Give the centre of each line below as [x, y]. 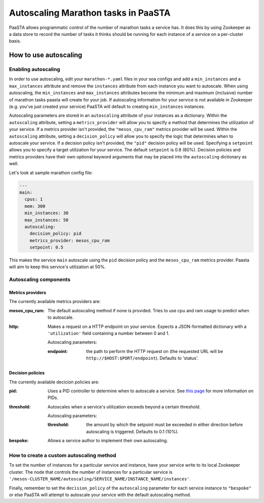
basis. [15, 41]
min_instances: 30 [46, 213]
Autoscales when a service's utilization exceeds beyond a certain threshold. [124, 406]
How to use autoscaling [46, 55]
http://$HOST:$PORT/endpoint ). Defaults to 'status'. [143, 358]
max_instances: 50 [46, 220]
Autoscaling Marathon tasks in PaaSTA [90, 13]
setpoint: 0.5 [46, 247]
